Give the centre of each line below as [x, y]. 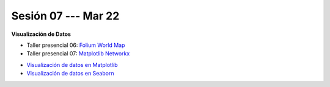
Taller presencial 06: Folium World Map [76, 45]
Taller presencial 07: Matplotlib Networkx [78, 54]
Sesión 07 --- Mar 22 [65, 16]
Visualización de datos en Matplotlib [72, 64]
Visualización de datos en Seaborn [70, 74]
